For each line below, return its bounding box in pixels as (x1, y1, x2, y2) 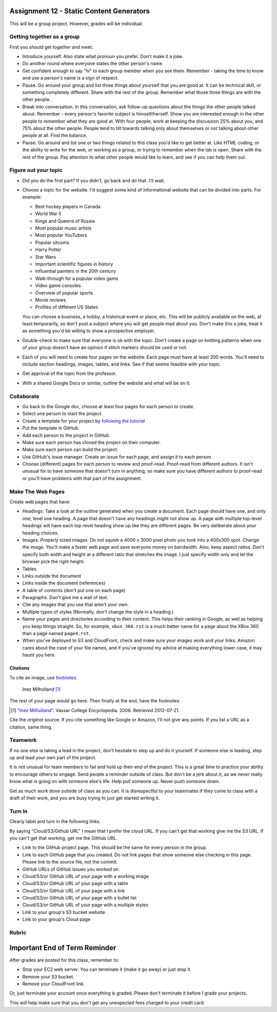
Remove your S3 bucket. (22, 973, 74, 980)
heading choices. (22, 529, 59, 536)
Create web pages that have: (9, 499, 71, 505)
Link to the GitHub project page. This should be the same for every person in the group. (22, 845, 208, 851)
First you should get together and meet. (9, 44, 93, 50)
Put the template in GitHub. (22, 425, 80, 431)
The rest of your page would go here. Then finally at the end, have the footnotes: (9, 698, 181, 704)
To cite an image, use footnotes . (9, 674, 78, 680)
